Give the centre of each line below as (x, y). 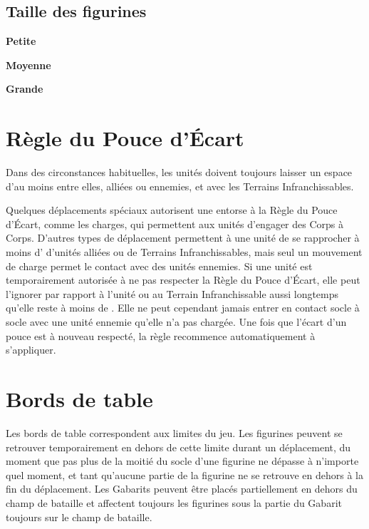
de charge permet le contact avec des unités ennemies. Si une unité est (159, 266)
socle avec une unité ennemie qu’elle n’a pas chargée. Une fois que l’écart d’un (176, 322)
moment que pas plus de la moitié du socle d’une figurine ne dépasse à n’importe (182, 461)
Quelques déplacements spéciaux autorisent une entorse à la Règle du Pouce (172, 210)
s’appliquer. (31, 350)
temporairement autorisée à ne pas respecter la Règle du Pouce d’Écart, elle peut (183, 280)
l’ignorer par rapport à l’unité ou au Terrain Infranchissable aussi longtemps (172, 293)
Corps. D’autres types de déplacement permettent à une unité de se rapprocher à (183, 238)
